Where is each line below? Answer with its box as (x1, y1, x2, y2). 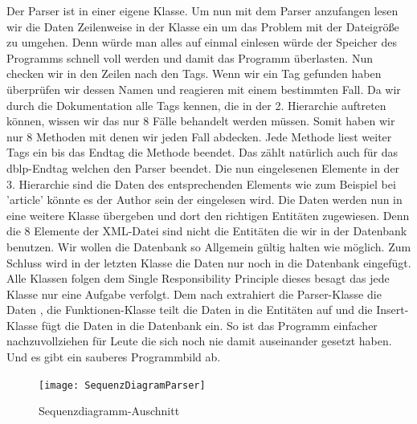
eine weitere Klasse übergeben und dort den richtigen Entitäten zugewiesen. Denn (6, 206, 410, 223)
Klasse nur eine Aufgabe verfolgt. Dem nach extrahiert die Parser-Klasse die (6, 285, 382, 302)
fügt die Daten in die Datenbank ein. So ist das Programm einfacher (41, 316, 378, 333)
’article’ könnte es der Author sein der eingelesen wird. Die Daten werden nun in (6, 191, 403, 208)
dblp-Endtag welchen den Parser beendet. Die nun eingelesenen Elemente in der (6, 159, 400, 176)
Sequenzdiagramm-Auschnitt (39, 402, 180, 419)
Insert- (376, 301, 409, 318)
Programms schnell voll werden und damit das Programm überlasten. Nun (6, 49, 373, 66)
